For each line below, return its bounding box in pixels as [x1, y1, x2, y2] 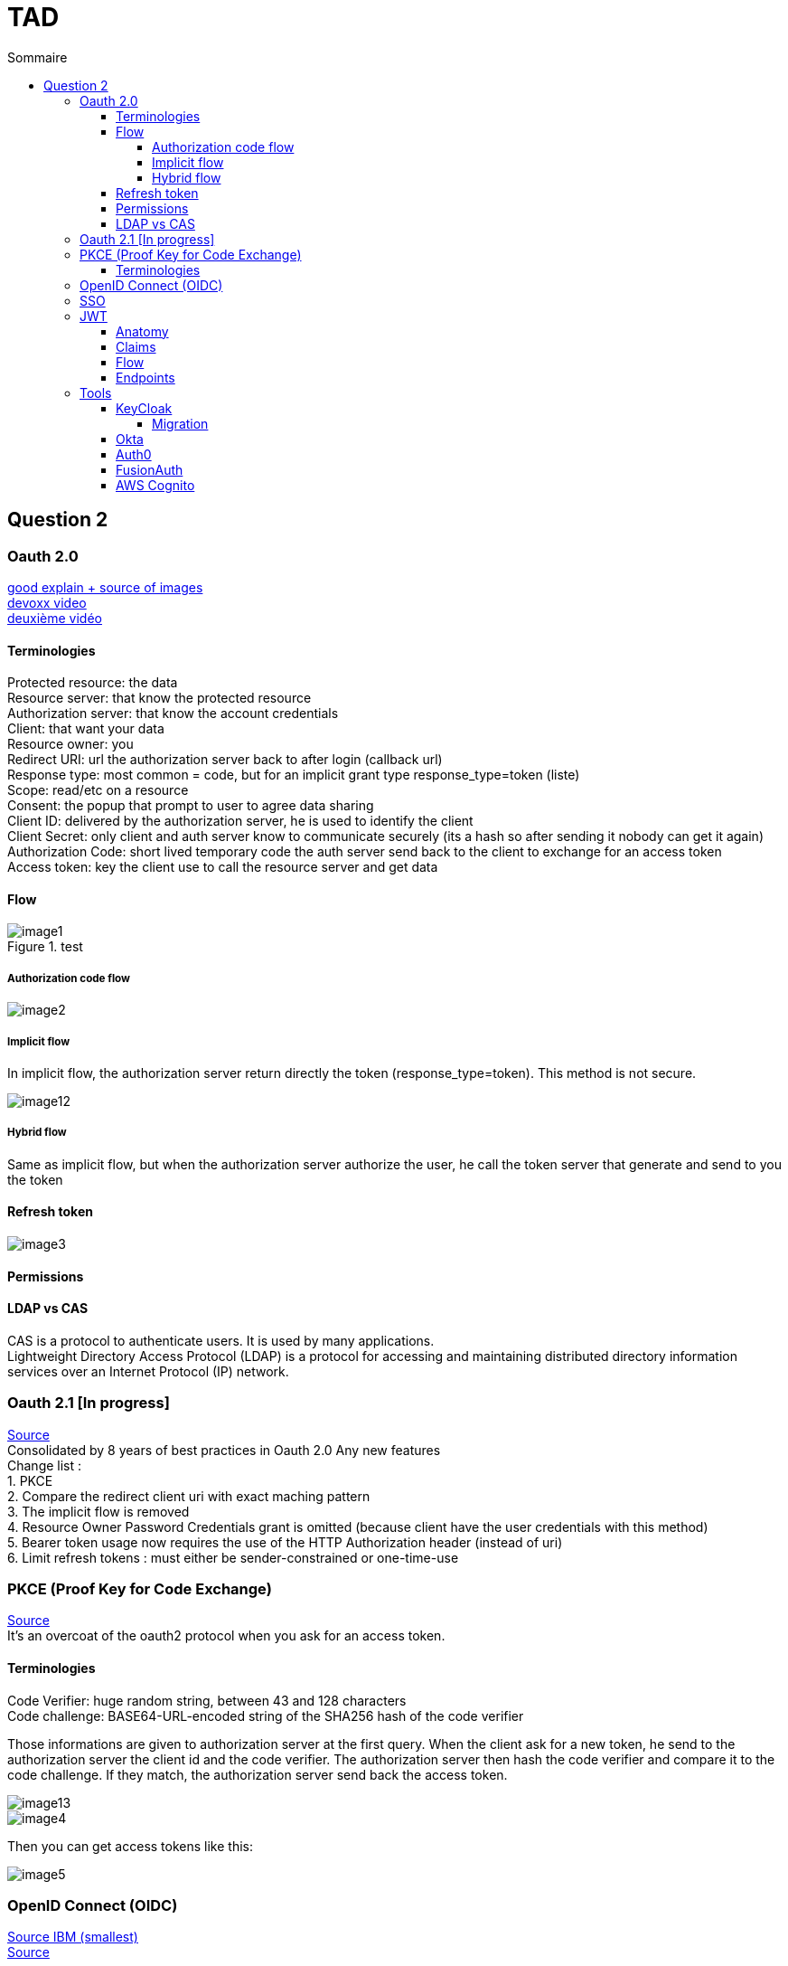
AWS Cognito [116, 477, 195, 493]
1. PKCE [7, 1472, 53, 1489]
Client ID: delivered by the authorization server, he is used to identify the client [7, 813, 474, 829]
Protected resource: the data [7, 675, 178, 691]
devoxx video [7, 594, 87, 610]
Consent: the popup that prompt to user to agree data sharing [7, 798, 374, 814]
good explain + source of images [7, 579, 203, 595]
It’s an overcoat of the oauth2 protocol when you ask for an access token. [7, 1628, 446, 1644]
